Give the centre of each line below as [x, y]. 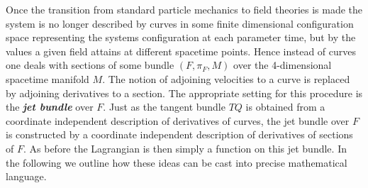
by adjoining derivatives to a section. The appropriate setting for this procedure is [184, 93]
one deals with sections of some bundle [90, 65]
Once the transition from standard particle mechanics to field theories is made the [184, 9]
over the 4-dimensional [283, 65]
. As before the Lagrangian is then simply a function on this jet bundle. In [185, 148]
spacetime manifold [48, 78]
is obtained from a [285, 107]
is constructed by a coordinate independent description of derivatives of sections [179, 134]
